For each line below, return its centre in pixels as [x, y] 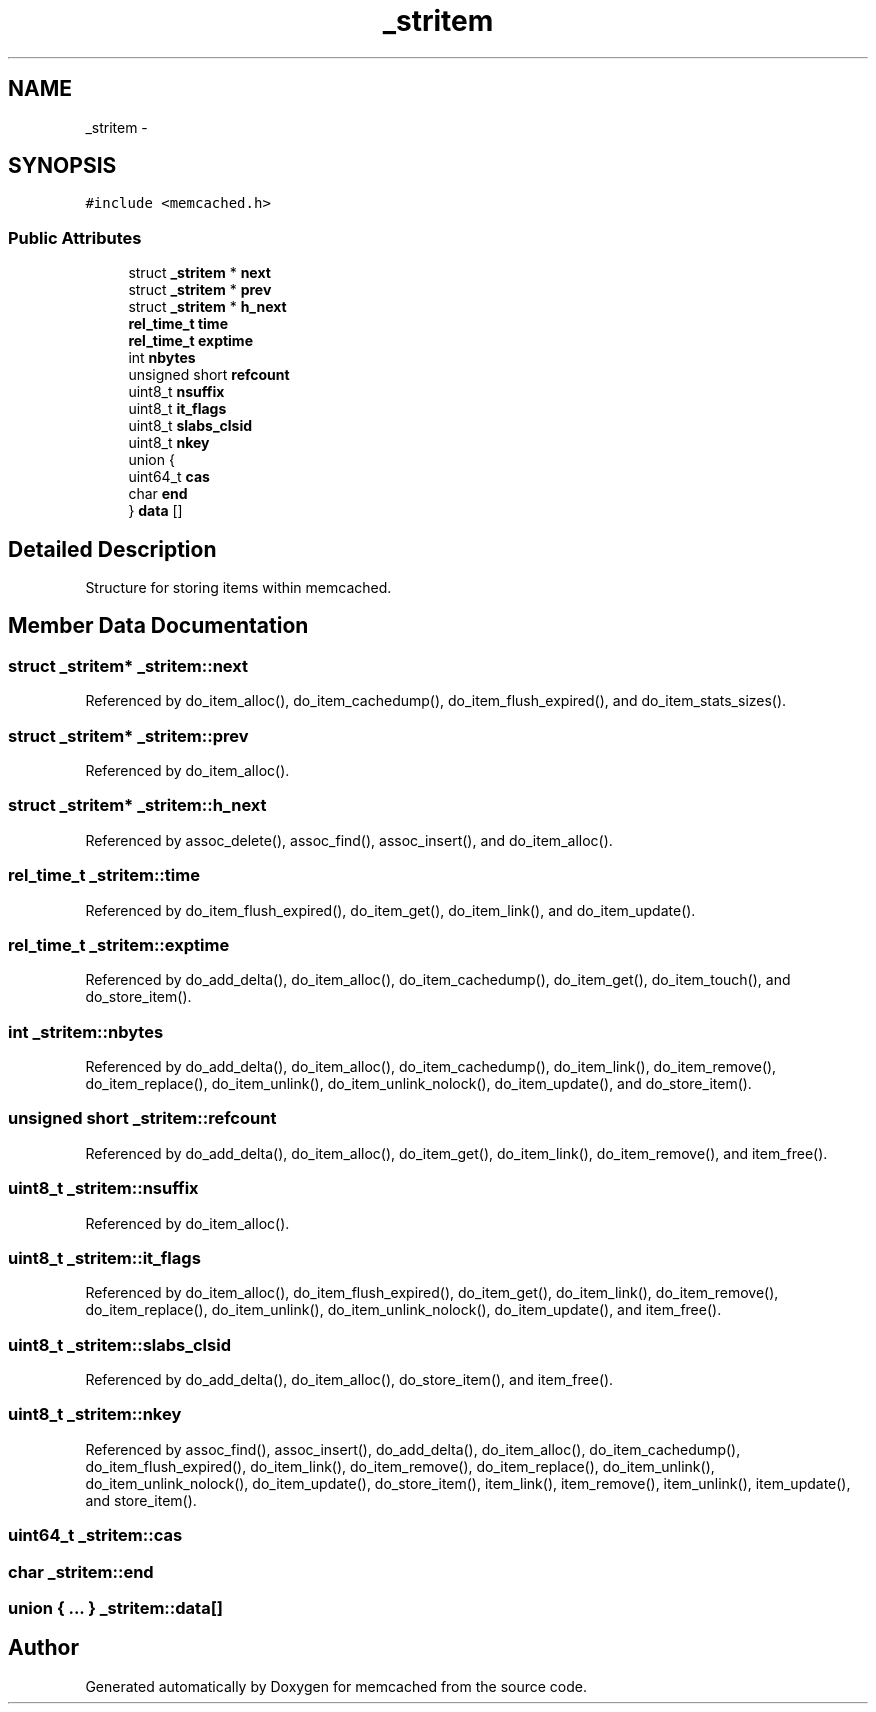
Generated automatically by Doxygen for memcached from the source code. [336, 1686]
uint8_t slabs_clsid [190, 426]
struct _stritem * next [199, 273]
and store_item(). [141, 1500]
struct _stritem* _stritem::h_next [137, 805]
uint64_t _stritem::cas [95, 1535]
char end [158, 494]
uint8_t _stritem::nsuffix [103, 1188]
